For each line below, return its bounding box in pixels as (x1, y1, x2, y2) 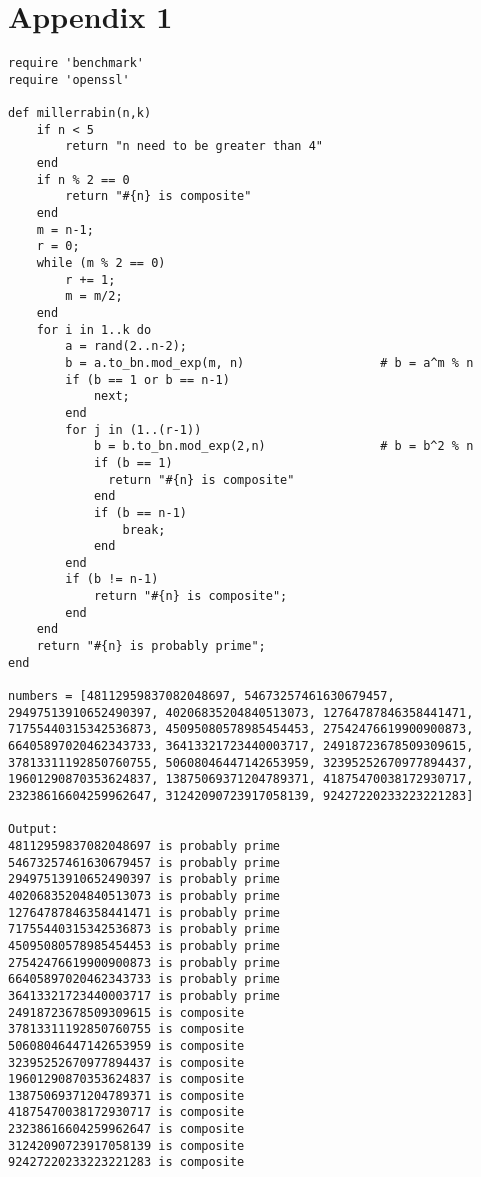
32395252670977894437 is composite (8, 1055, 245, 1070)
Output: (8, 822, 59, 837)
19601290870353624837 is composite (8, 1072, 245, 1087)
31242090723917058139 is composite (8, 1138, 245, 1153)
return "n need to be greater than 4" (65, 139, 323, 154)
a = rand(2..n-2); (65, 339, 187, 354)
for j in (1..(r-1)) (65, 422, 202, 437)
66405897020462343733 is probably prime (8, 972, 281, 987)
